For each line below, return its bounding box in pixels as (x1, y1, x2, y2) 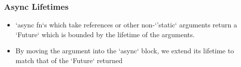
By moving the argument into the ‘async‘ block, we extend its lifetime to (15, 45, 234, 56)
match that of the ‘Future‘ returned (15, 55, 122, 65)
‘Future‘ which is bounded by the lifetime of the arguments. (15, 29, 195, 39)
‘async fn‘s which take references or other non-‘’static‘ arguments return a (15, 20, 237, 30)
